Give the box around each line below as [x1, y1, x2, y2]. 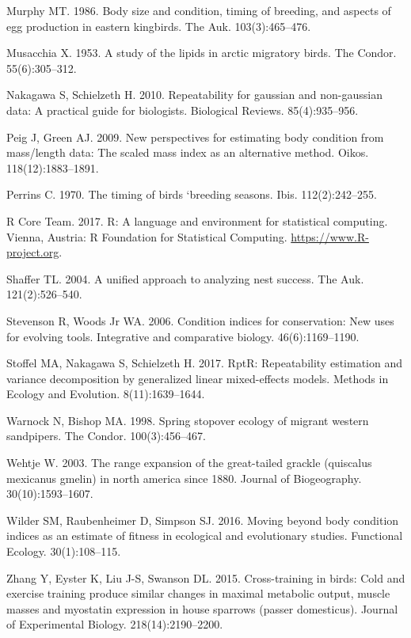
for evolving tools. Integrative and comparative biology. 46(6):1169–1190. [6, 328, 360, 344]
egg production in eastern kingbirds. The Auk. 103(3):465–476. [6, 17, 311, 34]
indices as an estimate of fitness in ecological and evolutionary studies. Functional [6, 527, 403, 544]
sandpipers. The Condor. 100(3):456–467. [6, 427, 206, 444]
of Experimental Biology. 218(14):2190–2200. [6, 616, 223, 632]
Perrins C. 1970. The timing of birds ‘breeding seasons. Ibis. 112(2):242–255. [6, 186, 377, 203]
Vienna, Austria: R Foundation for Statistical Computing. [6, 228, 287, 245]
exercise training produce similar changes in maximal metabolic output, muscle [6, 585, 390, 602]
